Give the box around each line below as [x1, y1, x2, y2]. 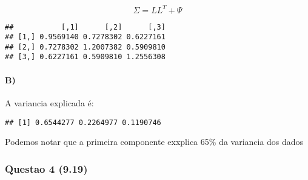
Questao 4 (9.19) [5, 161, 88, 176]
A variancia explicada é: [5, 96, 94, 109]
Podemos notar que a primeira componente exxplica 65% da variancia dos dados [5, 135, 304, 148]
